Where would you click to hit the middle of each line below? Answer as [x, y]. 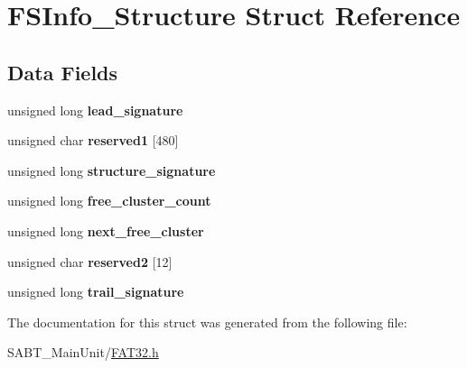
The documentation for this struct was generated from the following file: [207, 322]
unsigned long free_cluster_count [109, 201]
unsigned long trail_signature [96, 292]
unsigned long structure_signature [112, 170]
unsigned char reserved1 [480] [93, 140]
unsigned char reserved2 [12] [90, 261]
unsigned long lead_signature [95, 110]
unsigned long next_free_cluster [106, 230]
